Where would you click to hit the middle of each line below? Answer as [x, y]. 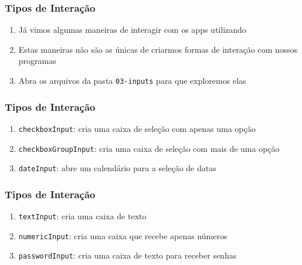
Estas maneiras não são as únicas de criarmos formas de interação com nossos [158, 49]
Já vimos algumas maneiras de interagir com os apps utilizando [132, 30]
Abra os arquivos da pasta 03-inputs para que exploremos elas [132, 80]
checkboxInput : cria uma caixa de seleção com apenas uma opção [137, 128]
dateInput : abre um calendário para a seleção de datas [117, 168]
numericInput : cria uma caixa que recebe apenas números [123, 235]
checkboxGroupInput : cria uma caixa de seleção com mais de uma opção [149, 148]
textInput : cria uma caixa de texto [82, 216]
